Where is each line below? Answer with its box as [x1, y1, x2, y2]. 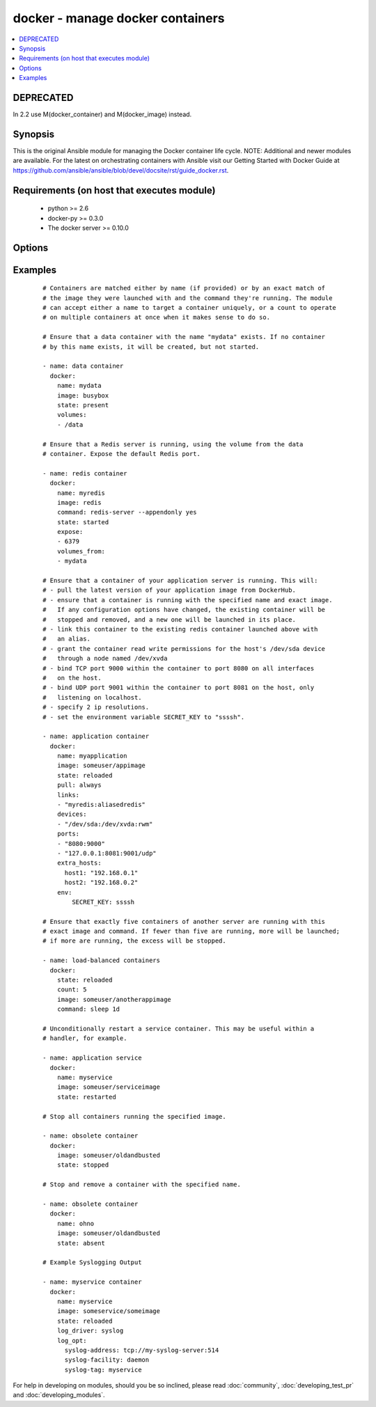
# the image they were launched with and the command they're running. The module [42, 294, 333, 302]
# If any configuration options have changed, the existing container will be [42, 606, 326, 614]
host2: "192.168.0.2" [64, 879, 139, 887]
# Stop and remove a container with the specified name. [42, 1181, 242, 1188]
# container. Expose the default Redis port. [42, 450, 201, 457]
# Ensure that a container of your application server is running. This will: [42, 576, 318, 585]
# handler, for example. [42, 1035, 127, 1042]
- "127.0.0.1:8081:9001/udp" [56, 849, 157, 857]
